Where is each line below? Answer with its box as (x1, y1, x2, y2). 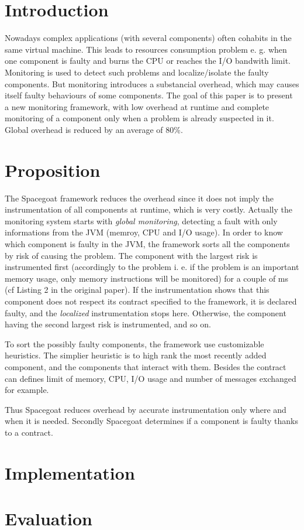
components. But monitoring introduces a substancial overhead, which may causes (5, 77, 299, 90)
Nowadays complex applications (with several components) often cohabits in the (5, 32, 292, 44)
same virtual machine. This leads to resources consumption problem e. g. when (5, 43, 287, 55)
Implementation (5, 460, 135, 484)
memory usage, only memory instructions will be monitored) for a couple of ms (5, 272, 289, 284)
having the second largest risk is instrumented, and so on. (5, 318, 211, 330)
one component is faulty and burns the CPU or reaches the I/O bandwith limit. (5, 54, 291, 67)
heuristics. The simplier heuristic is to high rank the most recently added (5, 349, 267, 361)
